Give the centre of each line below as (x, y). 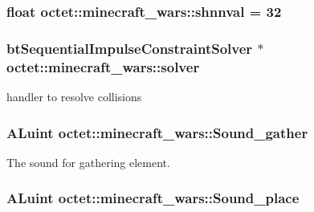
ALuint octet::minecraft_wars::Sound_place (153, 198)
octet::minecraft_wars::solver (103, 66)
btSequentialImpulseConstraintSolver (130, 48)
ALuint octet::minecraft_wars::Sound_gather (157, 132)
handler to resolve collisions (74, 96)
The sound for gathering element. (88, 162)
